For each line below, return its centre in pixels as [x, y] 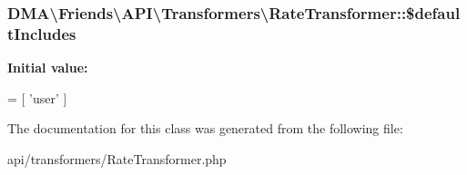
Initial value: [48, 68]
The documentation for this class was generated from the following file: [205, 128]
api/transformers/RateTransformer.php [117, 158]
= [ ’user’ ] [37, 97]
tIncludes [42, 33]
